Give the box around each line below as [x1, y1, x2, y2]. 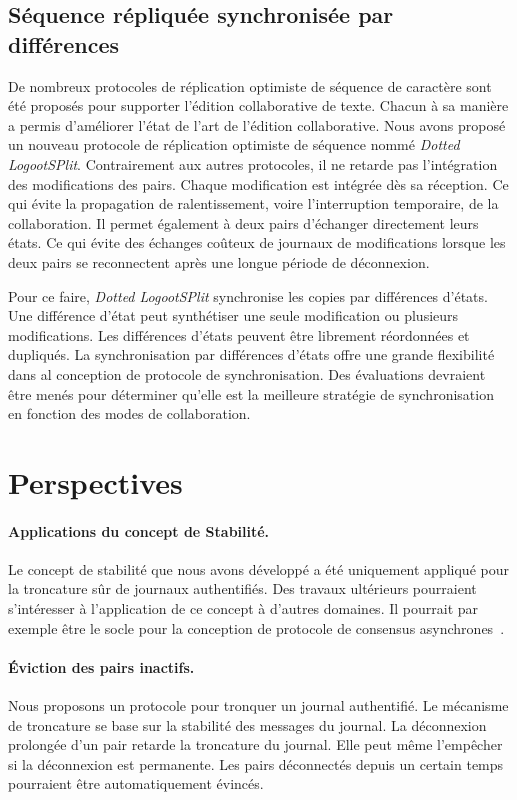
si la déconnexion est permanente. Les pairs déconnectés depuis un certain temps [8, 753, 504, 774]
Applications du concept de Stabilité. [8, 520, 270, 541]
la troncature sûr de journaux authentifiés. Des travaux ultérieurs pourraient [8, 578, 477, 599]
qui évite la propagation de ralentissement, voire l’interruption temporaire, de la [8, 193, 499, 214]
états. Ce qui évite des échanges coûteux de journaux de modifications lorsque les [8, 232, 506, 253]
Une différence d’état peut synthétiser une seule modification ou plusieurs [8, 305, 459, 326]
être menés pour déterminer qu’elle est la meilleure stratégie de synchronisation [8, 383, 494, 404]
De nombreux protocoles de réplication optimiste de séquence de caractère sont [8, 75, 492, 96]
